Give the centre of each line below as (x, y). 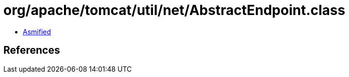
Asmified (37, 31)
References (32, 50)
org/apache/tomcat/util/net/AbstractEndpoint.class (174, 10)
